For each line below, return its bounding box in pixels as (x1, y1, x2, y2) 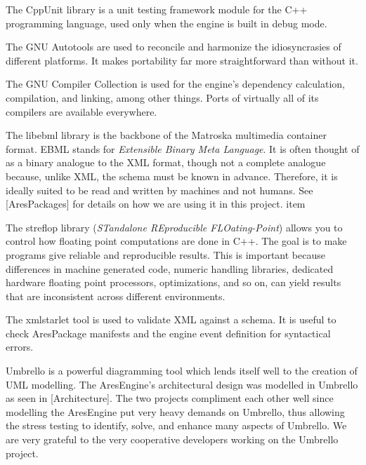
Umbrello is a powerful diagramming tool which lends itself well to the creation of (6, 363, 358, 378)
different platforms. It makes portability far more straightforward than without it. (6, 53, 358, 67)
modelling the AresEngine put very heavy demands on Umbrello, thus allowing (6, 404, 345, 419)
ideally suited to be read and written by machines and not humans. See (6, 182, 313, 197)
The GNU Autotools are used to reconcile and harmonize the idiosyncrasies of (6, 39, 341, 54)
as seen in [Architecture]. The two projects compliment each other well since (6, 391, 334, 405)
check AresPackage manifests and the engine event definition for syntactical (6, 325, 331, 340)
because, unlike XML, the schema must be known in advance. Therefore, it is (6, 168, 338, 183)
